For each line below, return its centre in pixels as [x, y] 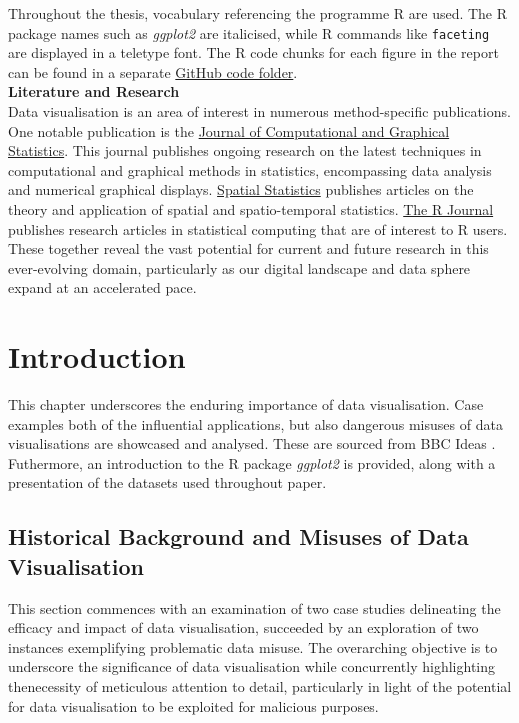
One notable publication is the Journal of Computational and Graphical [229, 130]
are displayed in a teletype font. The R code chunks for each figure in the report [253, 52]
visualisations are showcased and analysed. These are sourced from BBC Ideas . [252, 443]
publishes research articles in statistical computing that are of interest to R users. [258, 228]
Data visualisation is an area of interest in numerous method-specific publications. [259, 111]
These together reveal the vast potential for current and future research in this [248, 248]
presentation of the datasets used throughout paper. [167, 482]
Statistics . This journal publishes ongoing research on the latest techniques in [245, 150]
